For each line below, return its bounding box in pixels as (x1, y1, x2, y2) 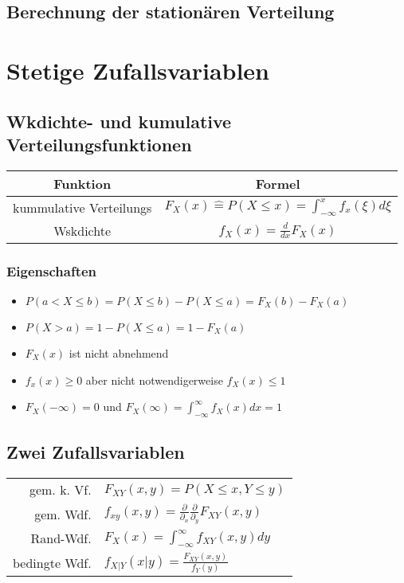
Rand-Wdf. (30, 529, 92, 548)
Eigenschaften (6, 260, 97, 280)
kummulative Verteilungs (13, 198, 152, 217)
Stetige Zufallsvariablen (6, 53, 270, 86)
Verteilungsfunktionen (6, 131, 192, 156)
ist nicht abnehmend (69, 344, 169, 361)
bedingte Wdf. (13, 553, 92, 572)
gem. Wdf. (34, 504, 92, 523)
